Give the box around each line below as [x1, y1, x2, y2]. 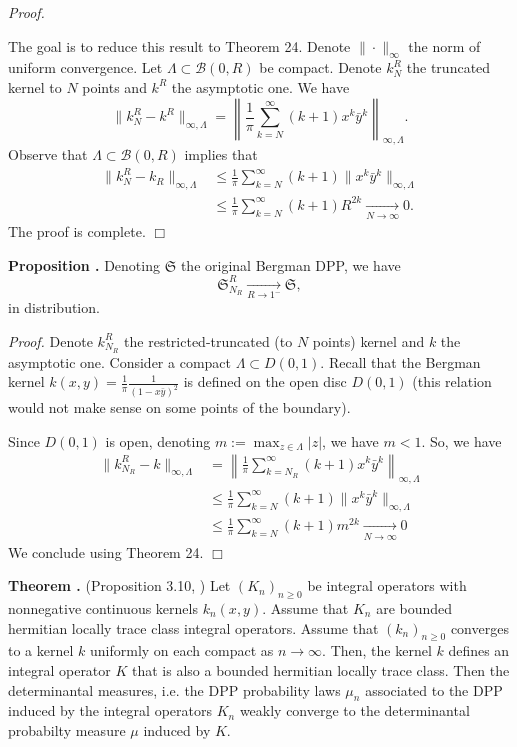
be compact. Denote [259, 57, 382, 78]
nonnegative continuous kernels [8, 597, 198, 618]
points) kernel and [312, 330, 425, 351]
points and [82, 76, 147, 97]
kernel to [8, 76, 62, 97]
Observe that [8, 144, 88, 165]
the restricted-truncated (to [124, 330, 293, 351]
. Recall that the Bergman [320, 351, 481, 372]
